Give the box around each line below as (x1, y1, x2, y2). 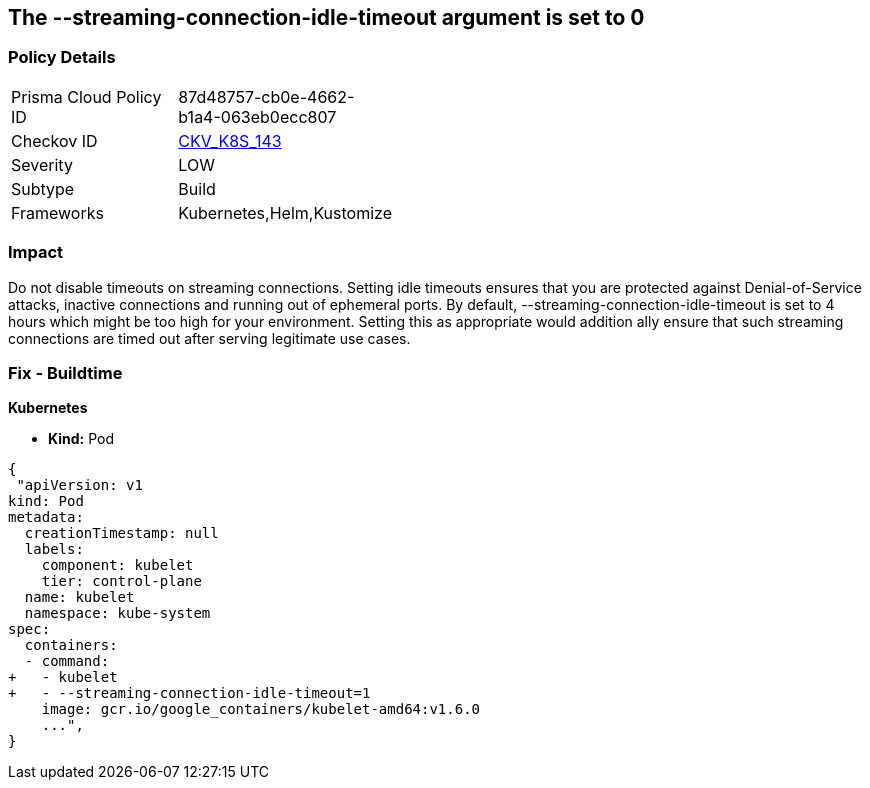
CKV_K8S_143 (178, 130, 282, 151)
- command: (24, 653, 110, 670)
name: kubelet (24, 589, 135, 606)
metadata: (8, 509, 84, 526)
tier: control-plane (41, 573, 202, 590)
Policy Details (8, 47, 116, 68)
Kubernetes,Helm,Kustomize (178, 202, 392, 223)
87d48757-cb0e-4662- (178, 86, 355, 107)
